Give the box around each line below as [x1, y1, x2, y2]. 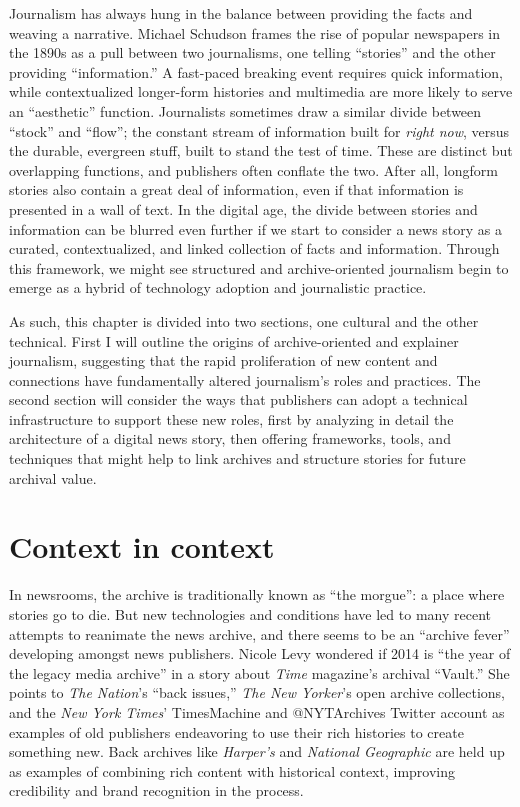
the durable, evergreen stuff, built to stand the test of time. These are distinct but [9, 140, 513, 161]
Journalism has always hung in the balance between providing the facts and [9, 3, 473, 23]
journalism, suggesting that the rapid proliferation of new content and [9, 350, 438, 371]
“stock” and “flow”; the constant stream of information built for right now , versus [9, 120, 510, 141]
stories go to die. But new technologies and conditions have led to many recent [9, 603, 491, 624]
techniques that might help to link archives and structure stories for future [9, 448, 466, 469]
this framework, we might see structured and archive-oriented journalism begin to [9, 257, 509, 278]
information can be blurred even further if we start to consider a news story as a [9, 218, 503, 239]
